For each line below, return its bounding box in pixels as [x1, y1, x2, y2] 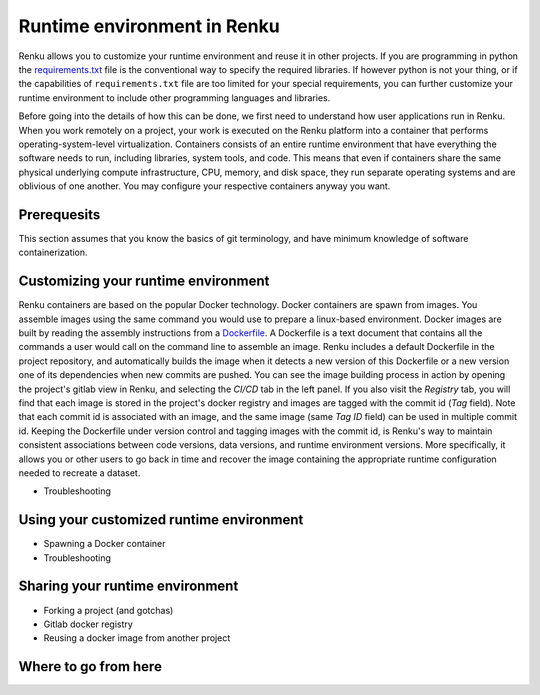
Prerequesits [18, 206, 101, 223]
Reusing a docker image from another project [43, 632, 231, 644]
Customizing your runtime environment [18, 273, 270, 290]
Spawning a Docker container [43, 538, 166, 550]
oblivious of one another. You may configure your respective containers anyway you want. [18, 180, 391, 192]
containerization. [18, 246, 89, 259]
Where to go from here [18, 658, 162, 675]
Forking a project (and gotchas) [43, 604, 174, 616]
